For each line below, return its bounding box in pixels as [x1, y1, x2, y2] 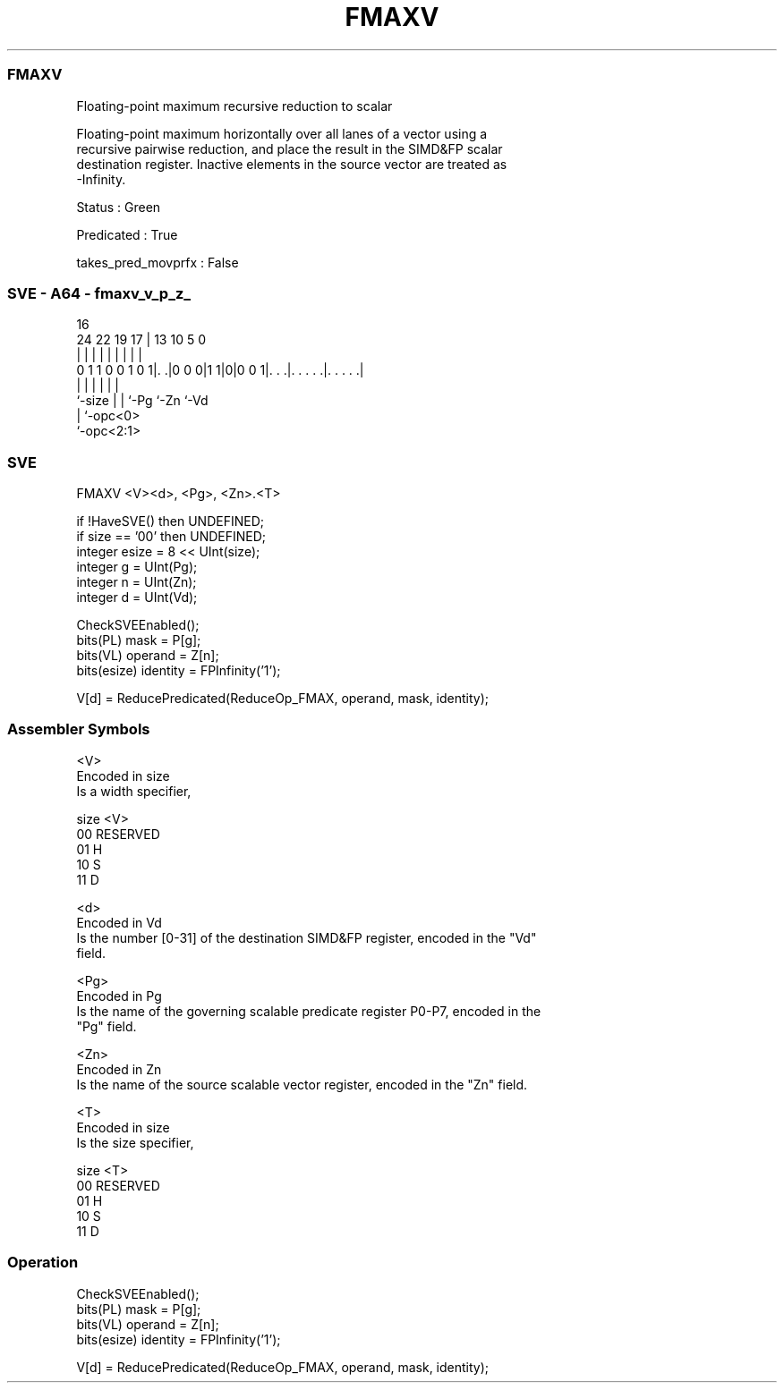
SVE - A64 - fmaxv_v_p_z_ [7, 284, 192, 302]
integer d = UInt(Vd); [76, 589, 198, 605]
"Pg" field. [76, 1018, 137, 1034]
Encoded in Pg [76, 987, 162, 1004]
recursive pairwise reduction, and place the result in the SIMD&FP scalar [76, 140, 503, 157]
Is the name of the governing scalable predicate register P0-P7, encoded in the [76, 1003, 541, 1019]
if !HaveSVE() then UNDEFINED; [76, 513, 264, 529]
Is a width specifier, [76, 783, 192, 799]
